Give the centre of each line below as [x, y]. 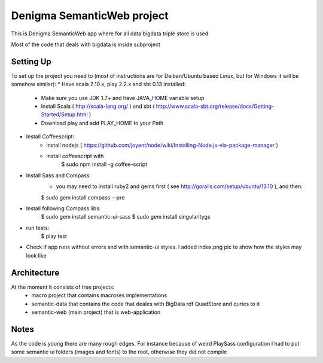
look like [36, 255]
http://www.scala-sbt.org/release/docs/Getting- [215, 106]
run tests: [38, 228]
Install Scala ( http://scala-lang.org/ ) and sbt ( [98, 106]
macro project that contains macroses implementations [99, 295]
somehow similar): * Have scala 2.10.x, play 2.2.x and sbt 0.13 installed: [98, 84]
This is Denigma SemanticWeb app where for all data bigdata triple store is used [110, 34]
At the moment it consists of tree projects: [63, 287]
